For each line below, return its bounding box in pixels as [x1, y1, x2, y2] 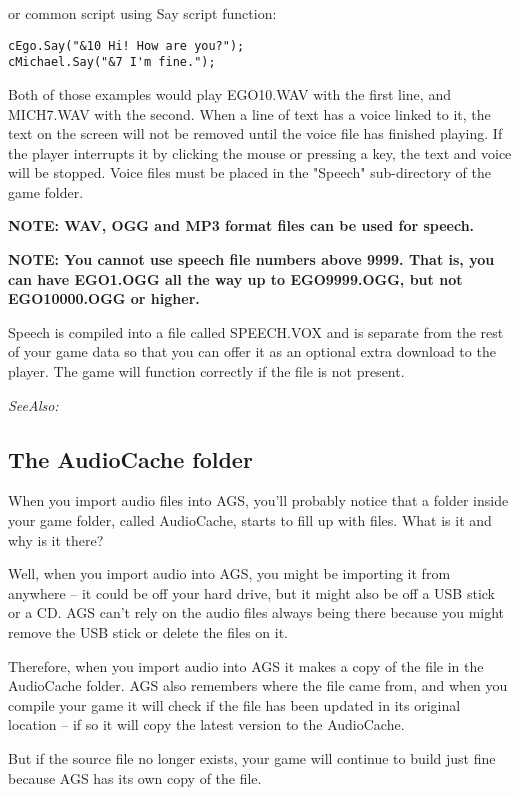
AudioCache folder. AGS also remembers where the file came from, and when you [8, 675, 508, 696]
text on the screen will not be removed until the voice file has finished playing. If [8, 123, 503, 144]
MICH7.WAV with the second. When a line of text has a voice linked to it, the [8, 103, 491, 124]
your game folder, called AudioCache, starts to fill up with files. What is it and [8, 510, 492, 531]
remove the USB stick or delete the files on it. [8, 621, 288, 642]
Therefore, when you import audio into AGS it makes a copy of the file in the [8, 655, 484, 676]
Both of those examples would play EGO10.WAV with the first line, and [8, 83, 451, 104]
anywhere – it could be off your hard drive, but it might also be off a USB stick [8, 582, 495, 603]
